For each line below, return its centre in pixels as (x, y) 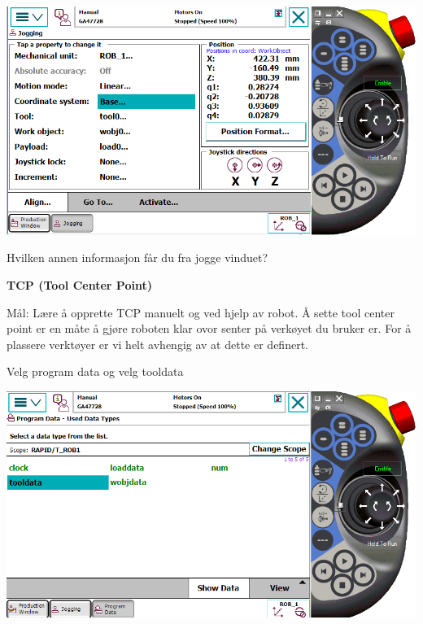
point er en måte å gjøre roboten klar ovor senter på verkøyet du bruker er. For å (209, 328)
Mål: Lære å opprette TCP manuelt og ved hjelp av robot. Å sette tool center (201, 312)
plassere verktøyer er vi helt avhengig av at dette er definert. (157, 344)
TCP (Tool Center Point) (79, 284)
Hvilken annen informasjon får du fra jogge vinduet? (137, 257)
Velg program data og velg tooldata (95, 371)
